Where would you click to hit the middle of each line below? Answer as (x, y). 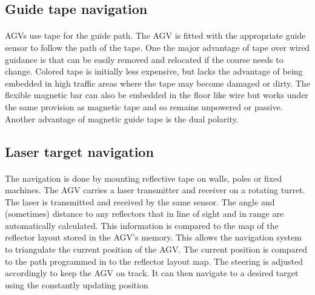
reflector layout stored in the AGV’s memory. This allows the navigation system (153, 237)
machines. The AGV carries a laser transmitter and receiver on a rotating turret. (155, 190)
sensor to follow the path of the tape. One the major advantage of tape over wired (157, 47)
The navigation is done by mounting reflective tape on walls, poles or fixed (144, 178)
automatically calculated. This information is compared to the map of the (142, 225)
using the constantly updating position (77, 284)
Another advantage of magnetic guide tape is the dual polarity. (122, 118)
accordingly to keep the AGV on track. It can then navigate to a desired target (152, 273)
